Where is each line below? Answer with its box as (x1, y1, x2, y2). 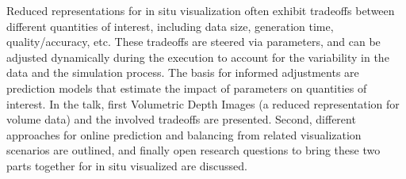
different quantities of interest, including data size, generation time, (6, 17, 334, 34)
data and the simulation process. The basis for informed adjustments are (6, 64, 359, 81)
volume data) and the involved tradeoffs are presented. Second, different (6, 111, 356, 128)
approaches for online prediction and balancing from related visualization (6, 126, 362, 143)
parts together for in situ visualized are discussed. (6, 157, 247, 173)
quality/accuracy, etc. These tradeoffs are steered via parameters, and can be (6, 33, 381, 50)
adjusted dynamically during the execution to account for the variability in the (6, 48, 389, 65)
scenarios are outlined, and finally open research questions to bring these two (6, 142, 381, 158)
